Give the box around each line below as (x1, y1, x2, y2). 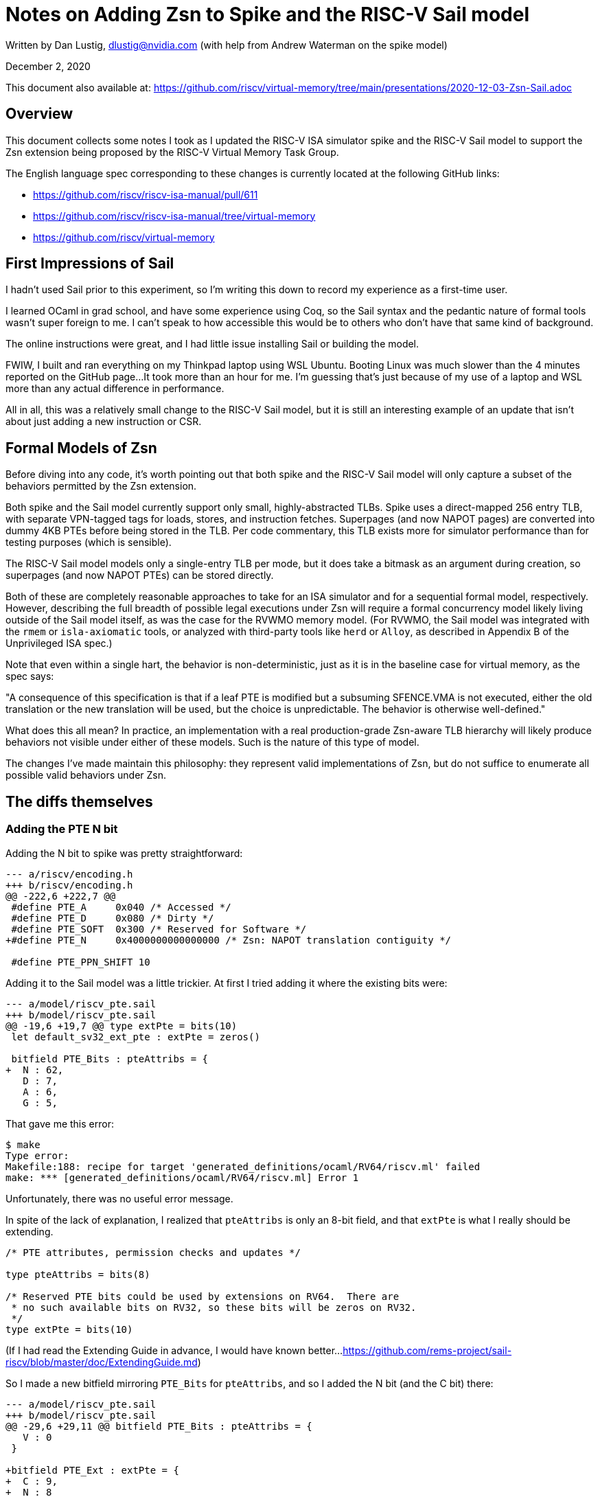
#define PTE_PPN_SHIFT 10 (11, 956, 150, 968)
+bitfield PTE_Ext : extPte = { (5, 1464, 179, 1476)
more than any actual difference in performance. (5, 382, 224, 395)
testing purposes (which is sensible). (5, 536, 172, 549)
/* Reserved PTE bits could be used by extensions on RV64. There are (5, 1290, 400, 1302)
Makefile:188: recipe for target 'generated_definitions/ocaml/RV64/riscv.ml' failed (5, 1161, 481, 1172)
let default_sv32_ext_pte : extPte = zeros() (11, 1031, 260, 1042)
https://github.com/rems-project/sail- (343, 1344, 512, 1356)
